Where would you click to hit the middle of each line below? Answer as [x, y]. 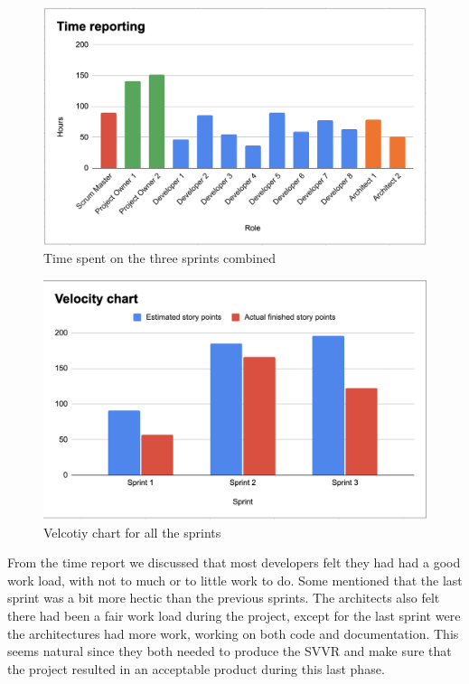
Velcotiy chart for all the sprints [132, 532]
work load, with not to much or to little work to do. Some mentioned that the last [235, 580]
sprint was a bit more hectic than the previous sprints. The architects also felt [224, 598]
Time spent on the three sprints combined [159, 258]
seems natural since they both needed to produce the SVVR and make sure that [230, 651]
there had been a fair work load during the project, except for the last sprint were [234, 615]
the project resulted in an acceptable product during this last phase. [196, 668]
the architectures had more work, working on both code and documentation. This [233, 633]
